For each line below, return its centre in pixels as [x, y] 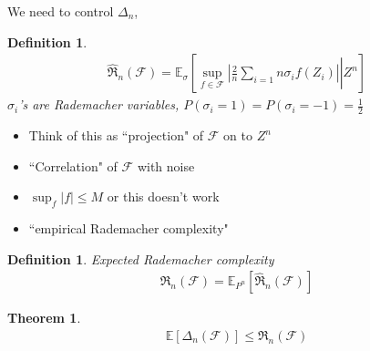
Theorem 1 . [44, 318]
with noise [166, 165]
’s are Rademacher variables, [99, 104]
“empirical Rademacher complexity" [128, 228]
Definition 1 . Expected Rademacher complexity [141, 258]
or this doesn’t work [163, 196]
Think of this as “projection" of [116, 135]
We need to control [61, 11]
